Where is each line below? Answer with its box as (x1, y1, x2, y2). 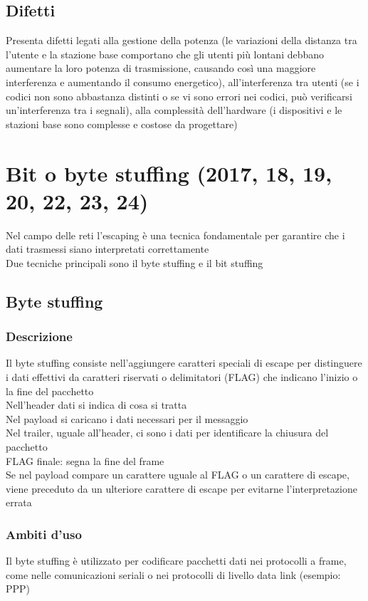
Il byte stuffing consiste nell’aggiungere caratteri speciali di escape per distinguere (6, 355, 362, 370)
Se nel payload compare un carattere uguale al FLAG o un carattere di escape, (6, 467, 349, 482)
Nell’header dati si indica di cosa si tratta (6, 397, 187, 412)
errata (6, 495, 32, 510)
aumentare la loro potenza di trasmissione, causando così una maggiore (6, 61, 316, 75)
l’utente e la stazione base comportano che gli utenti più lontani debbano (6, 46, 325, 61)
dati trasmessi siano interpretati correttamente (6, 241, 209, 256)
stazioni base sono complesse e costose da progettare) (6, 116, 238, 131)
